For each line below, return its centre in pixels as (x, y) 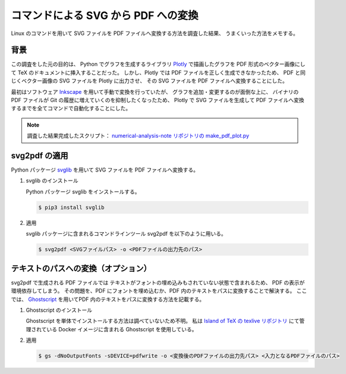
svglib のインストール (52, 180)
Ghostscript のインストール (59, 310)
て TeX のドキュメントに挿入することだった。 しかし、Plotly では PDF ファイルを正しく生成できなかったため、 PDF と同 (158, 72)
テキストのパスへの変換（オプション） (81, 268)
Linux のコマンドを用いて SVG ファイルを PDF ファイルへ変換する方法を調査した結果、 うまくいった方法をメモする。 (155, 33)
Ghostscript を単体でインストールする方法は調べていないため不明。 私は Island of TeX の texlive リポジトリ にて (163, 321)
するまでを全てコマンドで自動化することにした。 (71, 108)
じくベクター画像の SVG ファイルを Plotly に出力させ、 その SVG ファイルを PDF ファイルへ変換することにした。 (150, 81)
